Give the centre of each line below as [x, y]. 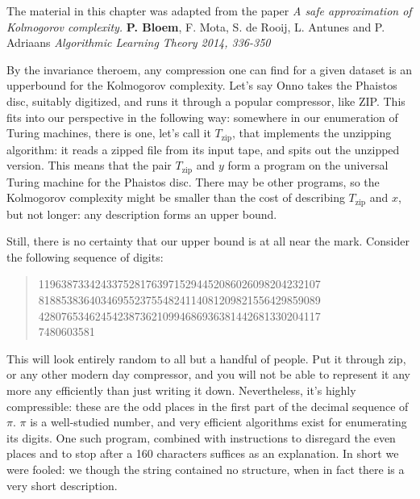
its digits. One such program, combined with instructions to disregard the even [201, 437]
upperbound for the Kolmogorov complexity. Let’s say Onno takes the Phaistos [202, 85]
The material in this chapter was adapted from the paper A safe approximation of [209, 10]
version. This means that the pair [89, 165]
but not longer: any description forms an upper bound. [142, 214]
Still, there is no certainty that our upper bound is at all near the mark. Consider [208, 241]
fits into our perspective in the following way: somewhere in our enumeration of [202, 117]
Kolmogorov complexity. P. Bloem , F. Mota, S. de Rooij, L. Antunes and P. [196, 26]
